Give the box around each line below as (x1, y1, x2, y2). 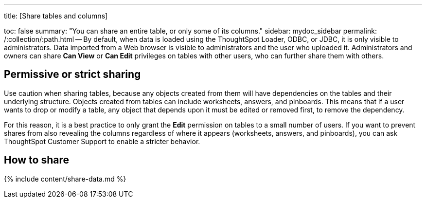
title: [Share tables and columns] (4, 12, 108, 20)
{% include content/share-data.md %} (4, 174, 126, 183)
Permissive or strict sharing (4, 68, 141, 81)
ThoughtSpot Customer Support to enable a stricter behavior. (4, 137, 200, 146)
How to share (4, 154, 70, 166)
